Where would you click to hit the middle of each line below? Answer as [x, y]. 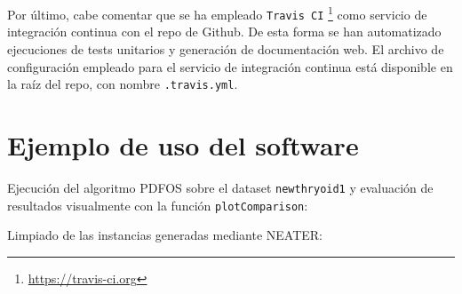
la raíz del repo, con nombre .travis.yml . [123, 84]
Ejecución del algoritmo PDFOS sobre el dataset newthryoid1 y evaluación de [220, 187]
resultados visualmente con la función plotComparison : [158, 205]
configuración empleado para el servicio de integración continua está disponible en [230, 66]
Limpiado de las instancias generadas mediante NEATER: [165, 235]
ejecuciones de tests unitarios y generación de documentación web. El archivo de [226, 48]
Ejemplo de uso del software [183, 144]
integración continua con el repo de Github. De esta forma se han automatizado [224, 32]
